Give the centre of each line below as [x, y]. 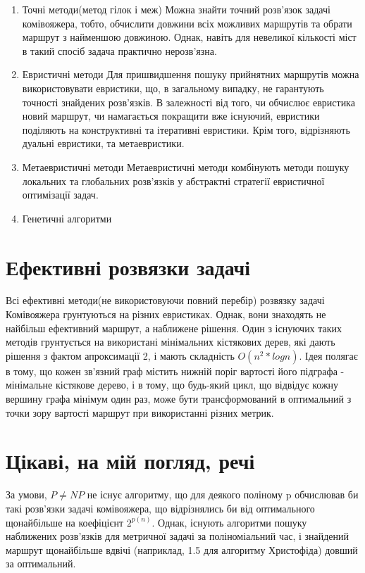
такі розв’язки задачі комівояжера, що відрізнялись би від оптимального [160, 508]
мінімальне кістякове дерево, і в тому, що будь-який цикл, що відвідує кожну [172, 385]
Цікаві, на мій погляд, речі [130, 461]
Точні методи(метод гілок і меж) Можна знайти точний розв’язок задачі [176, 9]
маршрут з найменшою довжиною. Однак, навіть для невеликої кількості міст [189, 37]
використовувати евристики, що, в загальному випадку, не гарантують [173, 88]
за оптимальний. [41, 563]
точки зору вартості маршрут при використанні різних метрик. [140, 412]
